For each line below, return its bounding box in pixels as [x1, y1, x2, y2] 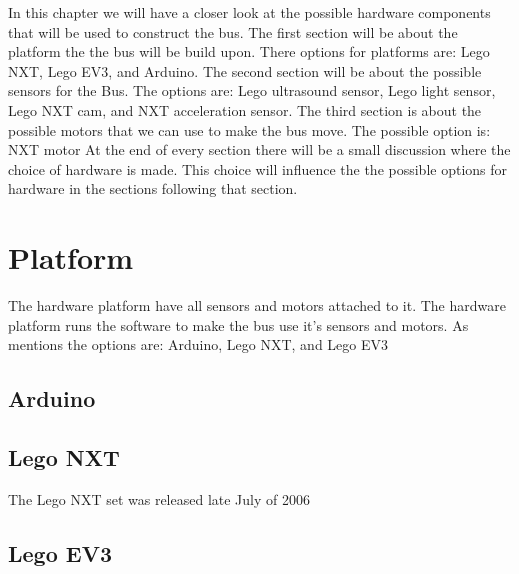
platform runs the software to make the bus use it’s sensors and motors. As [8, 314, 469, 335]
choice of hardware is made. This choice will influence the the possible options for [8, 158, 508, 179]
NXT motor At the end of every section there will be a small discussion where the [8, 139, 511, 160]
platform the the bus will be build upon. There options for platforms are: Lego [8, 41, 490, 62]
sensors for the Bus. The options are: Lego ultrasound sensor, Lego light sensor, [8, 80, 496, 101]
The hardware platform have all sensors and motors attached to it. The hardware [8, 295, 506, 316]
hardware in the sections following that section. [8, 178, 298, 199]
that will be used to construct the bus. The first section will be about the [8, 21, 458, 42]
